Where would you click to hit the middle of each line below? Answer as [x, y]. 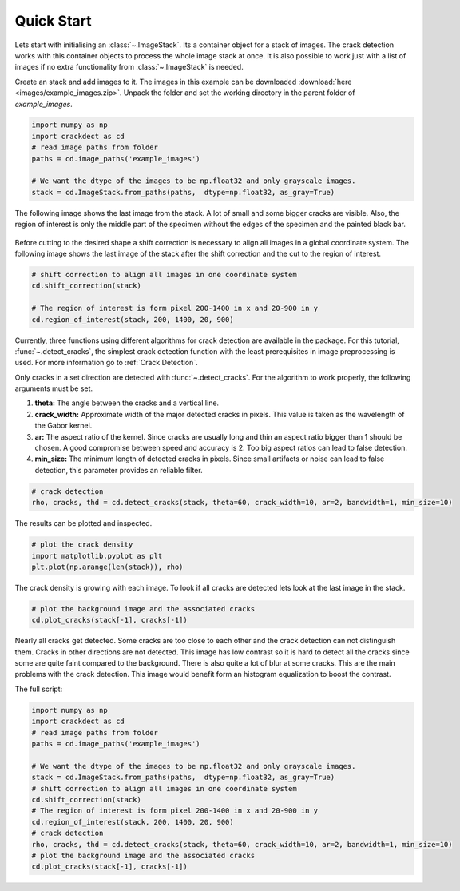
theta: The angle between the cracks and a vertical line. [127, 403]
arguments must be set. [54, 388]
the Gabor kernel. [63, 426]
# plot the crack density [82, 545]
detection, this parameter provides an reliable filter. [119, 470]
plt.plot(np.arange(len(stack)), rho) [107, 567]
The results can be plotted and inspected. [83, 523]
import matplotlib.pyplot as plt [97, 556]
